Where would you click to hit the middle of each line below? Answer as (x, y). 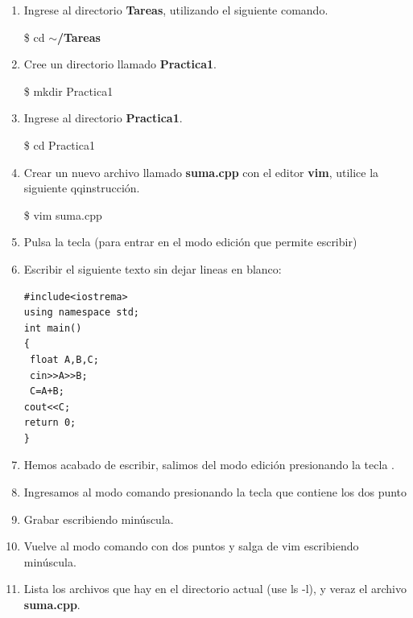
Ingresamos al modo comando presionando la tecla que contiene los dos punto (215, 492)
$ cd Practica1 (59, 144)
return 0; (50, 423)
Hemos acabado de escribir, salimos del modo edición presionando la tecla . (209, 465)
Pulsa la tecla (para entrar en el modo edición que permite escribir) (190, 242)
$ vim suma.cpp (63, 214)
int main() (53, 328)
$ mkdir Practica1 (68, 91)
